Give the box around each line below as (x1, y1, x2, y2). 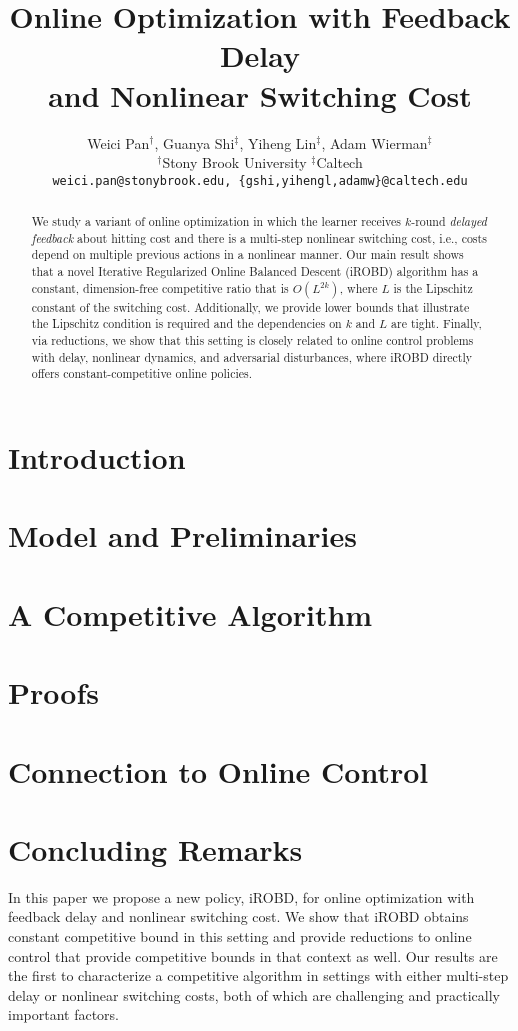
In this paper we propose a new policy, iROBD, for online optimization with (8, 886, 475, 907)
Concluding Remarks (8, 828, 303, 869)
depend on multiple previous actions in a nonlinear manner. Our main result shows (31, 246, 464, 263)
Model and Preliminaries (8, 515, 357, 556)
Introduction (8, 437, 186, 478)
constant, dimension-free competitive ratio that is (31, 279, 289, 296)
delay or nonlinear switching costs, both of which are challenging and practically (8, 984, 500, 1005)
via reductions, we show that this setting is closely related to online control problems (31, 332, 474, 349)
